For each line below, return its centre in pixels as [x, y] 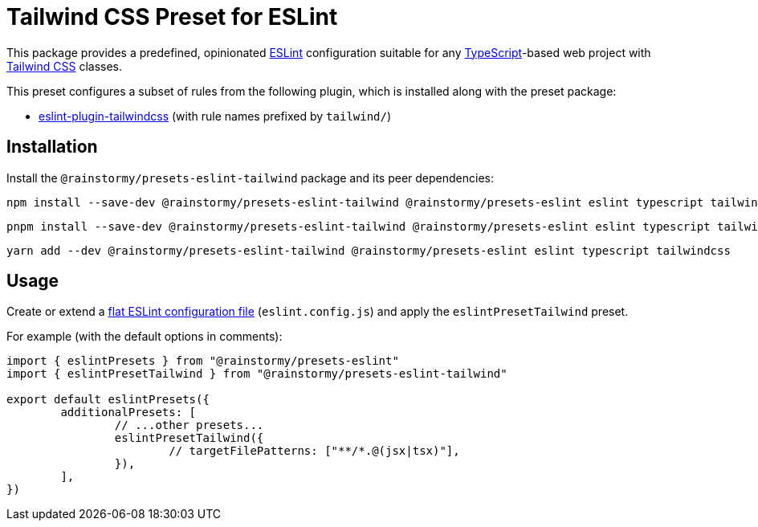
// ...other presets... [189, 425]
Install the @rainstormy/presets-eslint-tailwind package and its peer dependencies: [250, 178]
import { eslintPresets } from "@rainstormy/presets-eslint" [203, 361]
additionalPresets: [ [128, 413]
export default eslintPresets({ [108, 400]
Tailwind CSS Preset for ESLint [172, 17]
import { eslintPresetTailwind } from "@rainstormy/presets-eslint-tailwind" [257, 374]
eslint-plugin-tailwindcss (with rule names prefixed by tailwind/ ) [215, 116]
